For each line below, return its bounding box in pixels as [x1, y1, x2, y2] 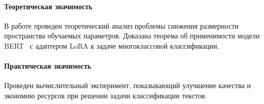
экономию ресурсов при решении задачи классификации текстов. [4, 90, 207, 100]
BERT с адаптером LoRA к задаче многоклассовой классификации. [4, 40, 219, 51]
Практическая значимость [4, 60, 91, 71]
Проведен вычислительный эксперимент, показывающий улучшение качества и [4, 80, 251, 91]
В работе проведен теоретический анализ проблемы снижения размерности [4, 20, 239, 31]
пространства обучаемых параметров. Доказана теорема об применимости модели [4, 30, 260, 41]
